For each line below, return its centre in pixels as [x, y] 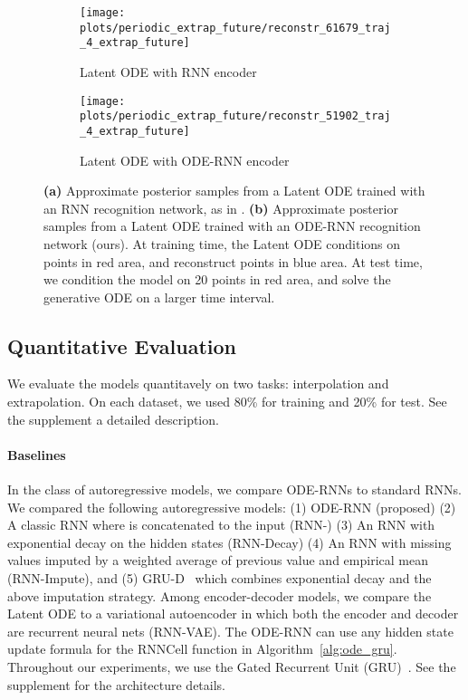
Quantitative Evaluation [122, 345]
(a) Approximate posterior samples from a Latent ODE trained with [234, 191]
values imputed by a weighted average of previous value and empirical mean [218, 560]
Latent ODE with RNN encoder [168, 71]
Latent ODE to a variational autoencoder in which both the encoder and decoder [233, 614]
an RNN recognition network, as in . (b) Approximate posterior [221, 208]
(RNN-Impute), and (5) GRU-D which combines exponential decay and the [220, 578]
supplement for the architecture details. [116, 684]
